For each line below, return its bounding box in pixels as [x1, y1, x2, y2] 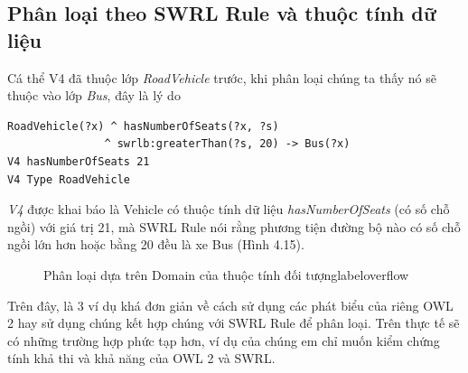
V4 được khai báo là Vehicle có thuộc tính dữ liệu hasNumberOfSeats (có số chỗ [7, 200, 450, 219]
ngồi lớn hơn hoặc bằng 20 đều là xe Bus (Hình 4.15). [7, 235, 304, 254]
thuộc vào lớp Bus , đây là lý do [7, 86, 181, 105]
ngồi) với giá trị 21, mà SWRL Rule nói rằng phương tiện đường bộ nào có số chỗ [7, 217, 461, 236]
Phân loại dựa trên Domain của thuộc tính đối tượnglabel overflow [43, 265, 409, 284]
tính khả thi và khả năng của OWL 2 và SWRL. [7, 349, 276, 368]
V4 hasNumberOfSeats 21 [7, 154, 150, 168]
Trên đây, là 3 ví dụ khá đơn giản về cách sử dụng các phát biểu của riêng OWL [7, 295, 454, 314]
